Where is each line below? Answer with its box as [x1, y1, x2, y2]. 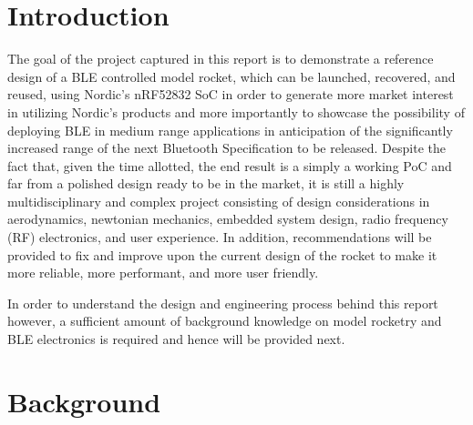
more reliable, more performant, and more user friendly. [7, 263, 319, 282]
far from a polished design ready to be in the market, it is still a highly [7, 174, 405, 193]
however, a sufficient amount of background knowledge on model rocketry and [7, 311, 442, 330]
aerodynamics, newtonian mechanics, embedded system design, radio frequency [7, 209, 448, 228]
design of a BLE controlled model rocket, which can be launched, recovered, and [7, 66, 456, 86]
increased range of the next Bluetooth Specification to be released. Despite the [7, 138, 446, 157]
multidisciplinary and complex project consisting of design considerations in [7, 191, 430, 210]
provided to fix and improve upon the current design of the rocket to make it [7, 245, 437, 264]
